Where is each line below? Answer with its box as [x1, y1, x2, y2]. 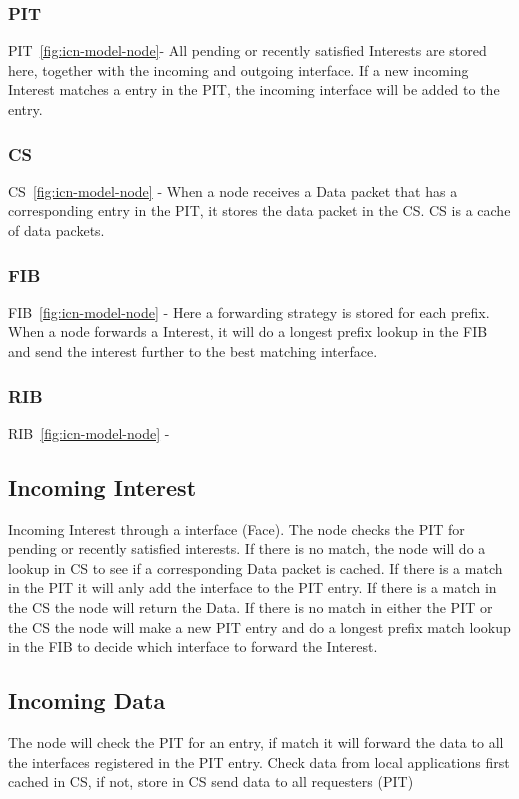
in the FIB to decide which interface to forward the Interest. [8, 636, 378, 657]
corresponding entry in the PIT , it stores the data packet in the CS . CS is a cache [8, 200, 511, 221]
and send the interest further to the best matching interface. [8, 341, 378, 361]
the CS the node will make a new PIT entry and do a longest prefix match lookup [8, 616, 511, 637]
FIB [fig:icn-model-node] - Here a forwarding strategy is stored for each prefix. [8, 301, 490, 322]
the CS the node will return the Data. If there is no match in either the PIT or [8, 596, 493, 617]
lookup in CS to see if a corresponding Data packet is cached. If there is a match [8, 557, 503, 578]
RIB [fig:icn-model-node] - [8, 422, 170, 443]
